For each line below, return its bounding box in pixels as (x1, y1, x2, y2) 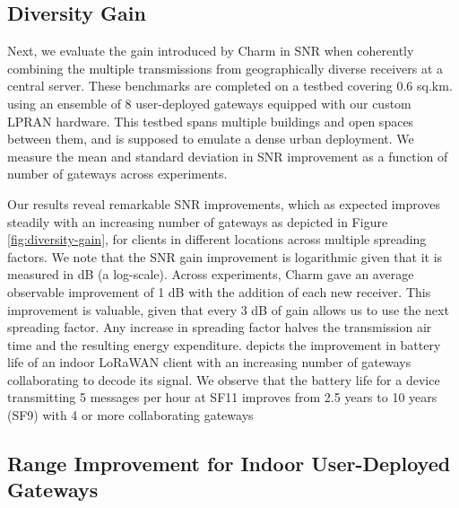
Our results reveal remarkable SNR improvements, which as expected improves (7, 194, 441, 213)
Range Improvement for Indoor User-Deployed (7, 450, 451, 477)
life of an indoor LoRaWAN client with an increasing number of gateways (7, 353, 411, 372)
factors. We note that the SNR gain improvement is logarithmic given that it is (7, 247, 443, 266)
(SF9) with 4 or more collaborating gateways (7, 406, 254, 425)
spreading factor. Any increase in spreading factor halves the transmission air (7, 318, 432, 337)
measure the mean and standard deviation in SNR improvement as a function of (7, 146, 448, 165)
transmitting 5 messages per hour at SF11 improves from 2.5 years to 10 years (7, 388, 437, 407)
